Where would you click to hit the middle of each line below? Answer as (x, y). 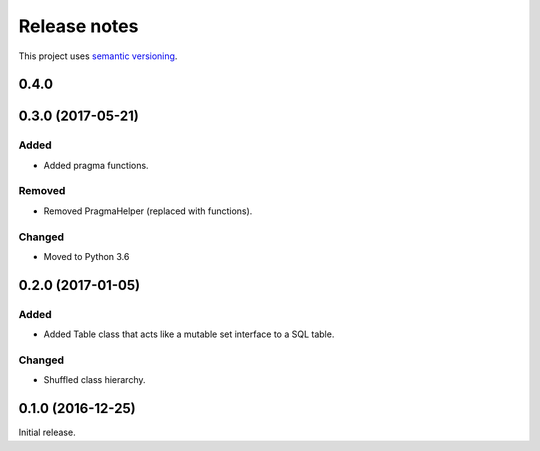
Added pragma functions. (96, 165)
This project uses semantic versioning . (98, 56)
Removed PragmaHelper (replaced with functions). (148, 211)
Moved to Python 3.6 (86, 256)
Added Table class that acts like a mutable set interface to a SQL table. (189, 334)
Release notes (78, 26)
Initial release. (47, 432)
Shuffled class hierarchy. (94, 380)
